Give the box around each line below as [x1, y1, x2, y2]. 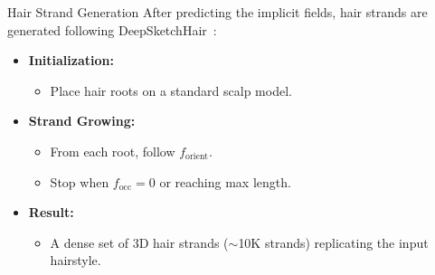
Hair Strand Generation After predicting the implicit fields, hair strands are [7, 3, 428, 21]
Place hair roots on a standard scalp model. [50, 81, 292, 100]
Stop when [50, 172, 109, 191]
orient [185, 152, 209, 162]
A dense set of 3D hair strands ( [50, 232, 229, 251]
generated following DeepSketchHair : [7, 20, 217, 39]
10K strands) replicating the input [238, 232, 429, 251]
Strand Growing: [28, 111, 136, 130]
